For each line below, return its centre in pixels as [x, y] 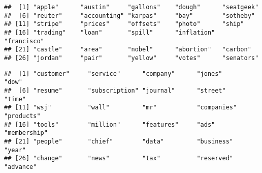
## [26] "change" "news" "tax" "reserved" [119, 158]
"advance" [21, 167]
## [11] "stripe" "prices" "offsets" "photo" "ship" [124, 24]
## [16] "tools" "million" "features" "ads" [110, 124]
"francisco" [24, 41]
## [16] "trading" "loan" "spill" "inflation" [110, 32]
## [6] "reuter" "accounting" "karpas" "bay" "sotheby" [129, 16]
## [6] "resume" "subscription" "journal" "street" [115, 90]
